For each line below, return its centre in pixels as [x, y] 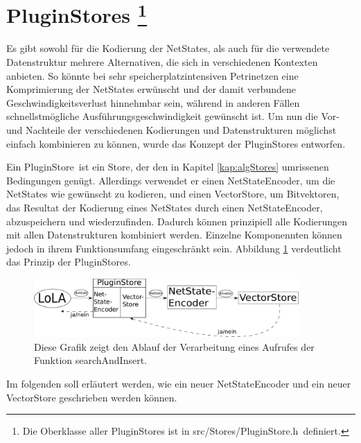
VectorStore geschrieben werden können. [92, 397]
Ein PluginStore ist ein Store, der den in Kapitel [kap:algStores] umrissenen [168, 167]
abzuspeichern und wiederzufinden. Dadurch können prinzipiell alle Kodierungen [177, 221]
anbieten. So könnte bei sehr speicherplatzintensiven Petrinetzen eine [152, 75]
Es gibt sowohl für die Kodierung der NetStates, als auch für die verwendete [168, 48]
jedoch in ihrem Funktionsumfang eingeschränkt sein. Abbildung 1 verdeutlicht [174, 248]
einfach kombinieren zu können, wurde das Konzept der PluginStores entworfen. [176, 143]
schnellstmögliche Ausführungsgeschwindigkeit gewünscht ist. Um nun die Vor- [173, 116]
